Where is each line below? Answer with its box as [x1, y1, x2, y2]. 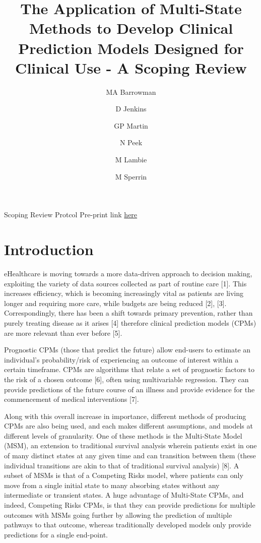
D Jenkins [115, 103, 147, 114]
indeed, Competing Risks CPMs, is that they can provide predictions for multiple [4, 500, 255, 510]
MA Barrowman [106, 86, 156, 97]
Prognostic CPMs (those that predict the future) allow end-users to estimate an [4, 344, 251, 355]
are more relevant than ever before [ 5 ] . [4, 327, 122, 338]
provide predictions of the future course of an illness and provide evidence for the [4, 384, 255, 394]
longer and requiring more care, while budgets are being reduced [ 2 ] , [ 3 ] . [4, 297, 227, 308]
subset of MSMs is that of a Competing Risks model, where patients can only [4, 470, 243, 480]
